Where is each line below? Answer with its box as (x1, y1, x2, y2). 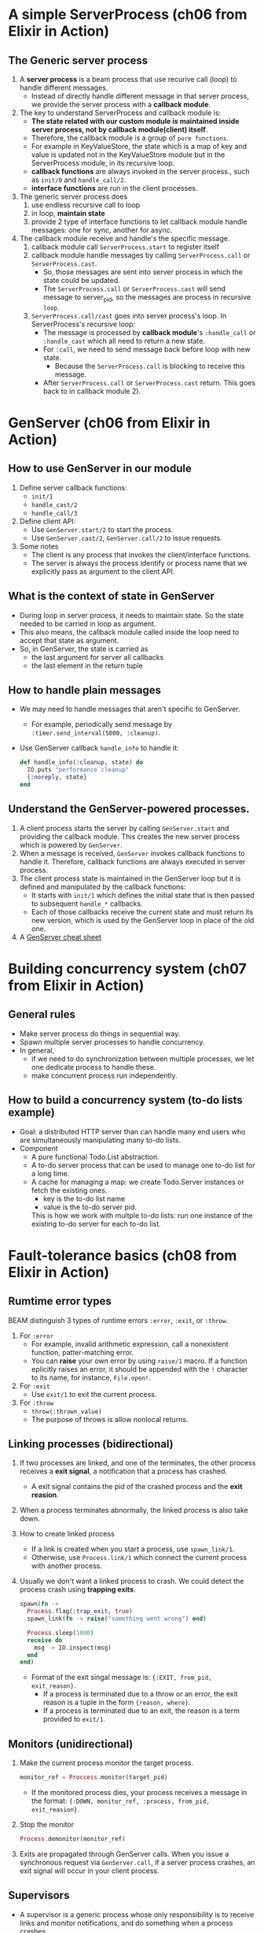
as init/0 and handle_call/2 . (31, 175, 126, 184)
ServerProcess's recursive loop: (31, 319, 136, 329)
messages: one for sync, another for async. (31, 225, 173, 234)
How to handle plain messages (8, 683, 161, 697)
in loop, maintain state (31, 209, 105, 218)
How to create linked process (19, 1529, 115, 1539)
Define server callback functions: (19, 482, 127, 492)
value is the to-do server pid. (42, 1202, 137, 1212)
